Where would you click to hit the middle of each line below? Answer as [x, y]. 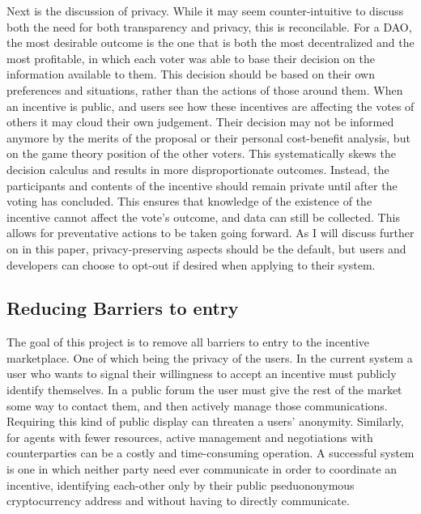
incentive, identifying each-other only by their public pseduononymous [181, 484]
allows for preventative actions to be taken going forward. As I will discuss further [210, 233]
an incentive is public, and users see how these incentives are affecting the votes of [210, 106]
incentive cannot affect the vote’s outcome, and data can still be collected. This [203, 217]
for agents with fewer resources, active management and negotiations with [190, 437]
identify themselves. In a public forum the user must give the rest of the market [204, 390]
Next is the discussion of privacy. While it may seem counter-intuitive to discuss [205, 11]
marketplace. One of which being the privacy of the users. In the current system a [210, 357]
